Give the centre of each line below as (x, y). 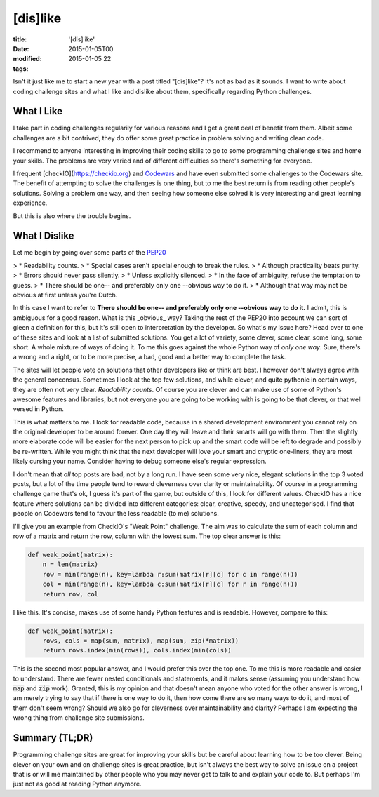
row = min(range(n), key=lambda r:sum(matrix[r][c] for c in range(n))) (170, 574)
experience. (30, 203)
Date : (21, 48)
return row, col (70, 594)
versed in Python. (39, 409)
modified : (27, 59)
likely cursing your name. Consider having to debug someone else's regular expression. (140, 461)
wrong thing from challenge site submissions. (79, 718)
